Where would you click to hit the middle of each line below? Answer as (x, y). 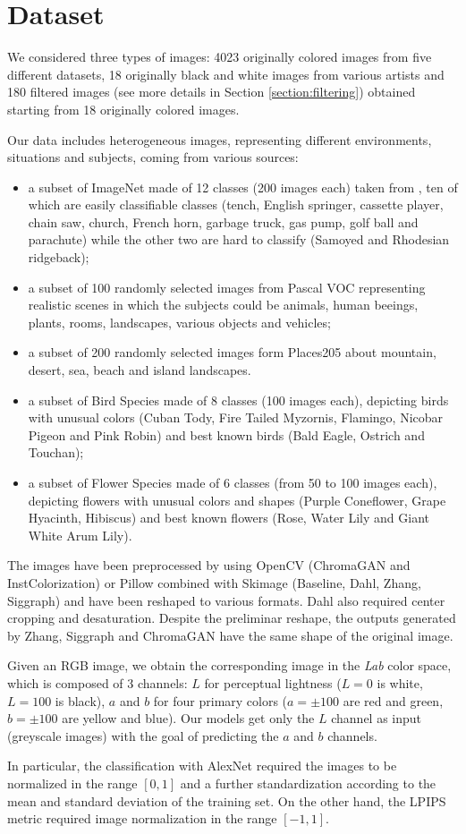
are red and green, (393, 700)
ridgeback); (59, 257)
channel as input (377, 718)
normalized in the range (72, 783)
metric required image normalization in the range (142, 818)
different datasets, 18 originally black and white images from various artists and (226, 74)
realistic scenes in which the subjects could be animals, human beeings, (223, 305)
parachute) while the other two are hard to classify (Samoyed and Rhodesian (239, 239)
